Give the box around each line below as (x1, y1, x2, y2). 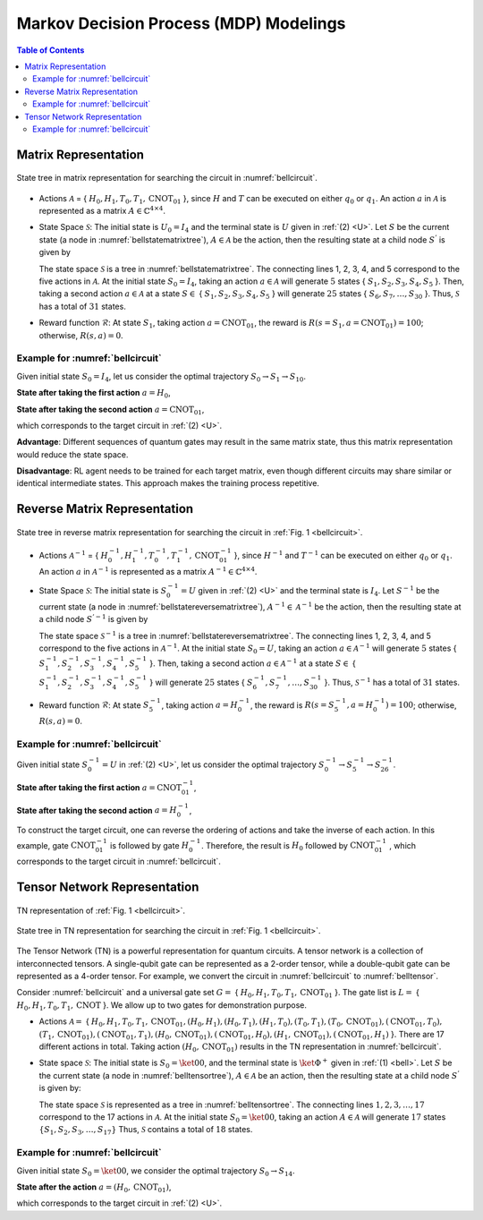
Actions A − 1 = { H (38, 549, 109, 561)
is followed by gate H (109, 840, 190, 850)
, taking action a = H (161, 699, 239, 711)
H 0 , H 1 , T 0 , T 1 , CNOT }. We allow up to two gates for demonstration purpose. (16, 999, 308, 1012)
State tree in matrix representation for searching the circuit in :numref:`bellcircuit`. (16, 173, 318, 183)
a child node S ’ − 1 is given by (38, 613, 148, 625)
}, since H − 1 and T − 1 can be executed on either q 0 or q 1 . (233, 549, 453, 563)
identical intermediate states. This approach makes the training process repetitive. (16, 478, 319, 489)
